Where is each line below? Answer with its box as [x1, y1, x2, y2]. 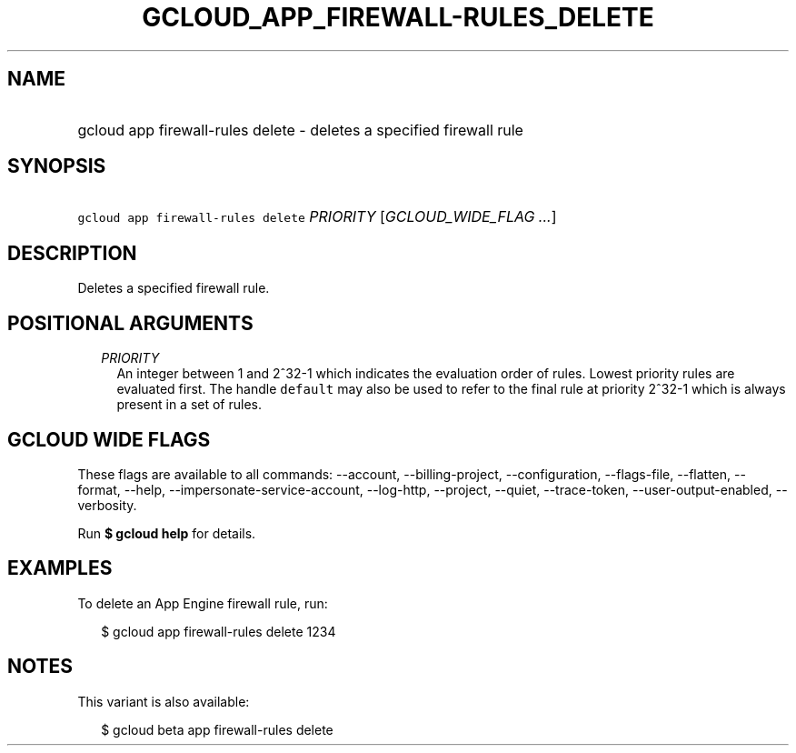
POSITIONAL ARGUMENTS [7, 311, 254, 335]
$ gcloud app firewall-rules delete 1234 [101, 623, 336, 639]
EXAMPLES [7, 557, 113, 580]
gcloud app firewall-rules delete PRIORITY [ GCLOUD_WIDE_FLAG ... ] [77, 207, 557, 226]
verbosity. [77, 497, 137, 513]
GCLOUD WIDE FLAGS [7, 427, 211, 451]
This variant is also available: [77, 693, 250, 709]
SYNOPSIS [7, 155, 106, 178]
